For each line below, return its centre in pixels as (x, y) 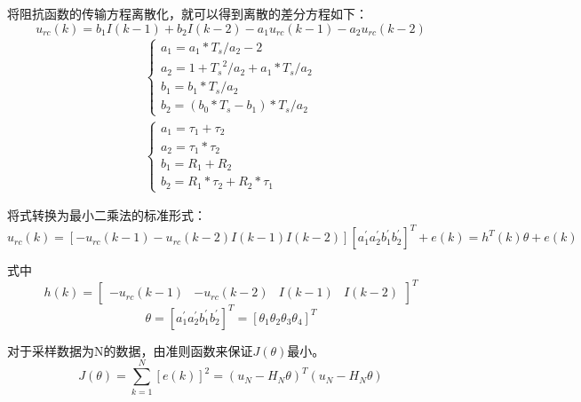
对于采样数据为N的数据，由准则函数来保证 (130, 350)
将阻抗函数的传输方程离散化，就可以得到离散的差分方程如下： (187, 13)
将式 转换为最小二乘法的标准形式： (107, 215)
